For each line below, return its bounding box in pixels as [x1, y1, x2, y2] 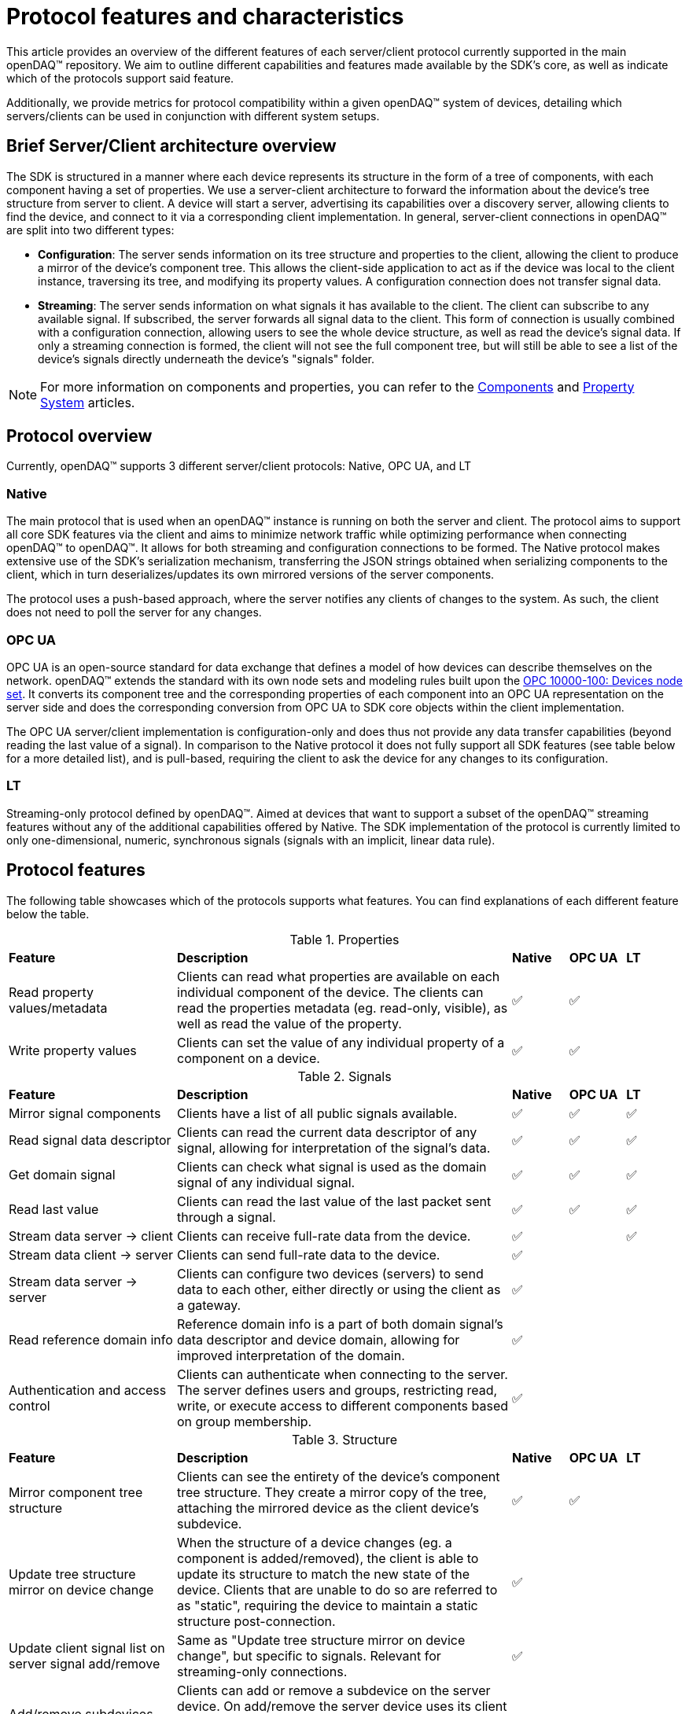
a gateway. [177, 1297, 241, 1313]
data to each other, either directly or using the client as [177, 1281, 501, 1297]
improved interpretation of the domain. [177, 1347, 405, 1363]
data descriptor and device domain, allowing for [177, 1331, 460, 1348]
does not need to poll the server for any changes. [6, 605, 262, 620]
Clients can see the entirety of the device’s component [177, 1468, 500, 1484]
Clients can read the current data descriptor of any [177, 1124, 477, 1140]
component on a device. [177, 1050, 320, 1066]
